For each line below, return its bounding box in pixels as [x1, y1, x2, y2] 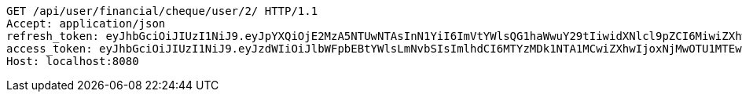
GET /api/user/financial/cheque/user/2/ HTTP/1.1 [6, 5, 318, 17]
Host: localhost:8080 [6, 55, 139, 67]
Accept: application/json [6, 17, 166, 30]
